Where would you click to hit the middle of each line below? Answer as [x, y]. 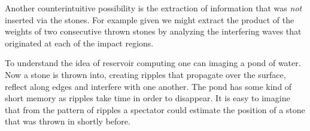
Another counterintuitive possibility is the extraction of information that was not [154, 8]
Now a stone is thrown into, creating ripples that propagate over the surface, [145, 74]
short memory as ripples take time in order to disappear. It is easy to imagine [148, 98]
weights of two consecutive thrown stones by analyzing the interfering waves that [153, 31]
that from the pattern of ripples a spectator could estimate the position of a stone [155, 109]
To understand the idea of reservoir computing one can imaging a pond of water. [153, 63]
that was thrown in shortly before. [68, 121]
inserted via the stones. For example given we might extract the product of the [150, 19]
